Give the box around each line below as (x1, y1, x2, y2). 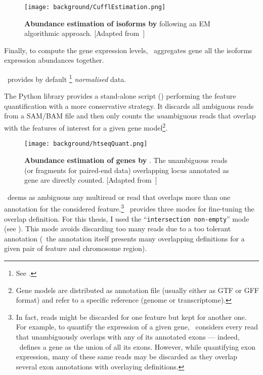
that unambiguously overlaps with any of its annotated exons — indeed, (16, 331, 240, 342)
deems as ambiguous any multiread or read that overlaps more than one (7, 191, 231, 202)
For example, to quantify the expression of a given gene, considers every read (16, 321, 258, 332)
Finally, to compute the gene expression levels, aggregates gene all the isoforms (4, 45, 252, 55)
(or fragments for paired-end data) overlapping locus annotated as (24, 164, 229, 175)
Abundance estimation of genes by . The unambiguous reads (24, 154, 228, 165)
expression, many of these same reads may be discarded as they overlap (16, 351, 238, 362)
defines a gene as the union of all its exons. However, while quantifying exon (19, 341, 256, 352)
